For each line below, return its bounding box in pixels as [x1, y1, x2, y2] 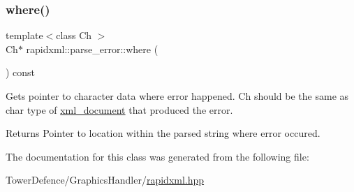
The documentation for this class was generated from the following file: [6, 149, 309, 163]
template [6, 28, 43, 43]
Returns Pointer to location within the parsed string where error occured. [6, 126, 320, 140]
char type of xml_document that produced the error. [6, 102, 233, 117]
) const [6, 65, 36, 80]
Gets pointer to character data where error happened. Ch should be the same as [6, 89, 349, 103]
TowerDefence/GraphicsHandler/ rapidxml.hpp [6, 172, 205, 187]
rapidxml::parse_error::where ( [26, 41, 158, 56]
